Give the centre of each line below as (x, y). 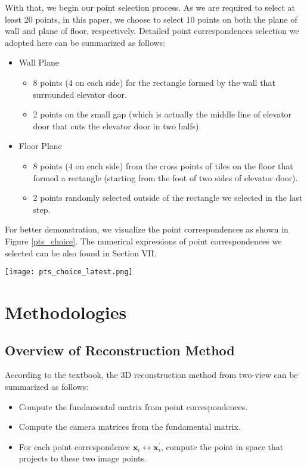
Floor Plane (40, 146)
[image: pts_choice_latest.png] (69, 272)
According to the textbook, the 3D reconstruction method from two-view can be (151, 375)
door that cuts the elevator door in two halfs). (117, 125)
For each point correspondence (75, 446)
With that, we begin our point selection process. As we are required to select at (150, 7)
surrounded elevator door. (80, 94)
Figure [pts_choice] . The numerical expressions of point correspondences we (143, 241)
